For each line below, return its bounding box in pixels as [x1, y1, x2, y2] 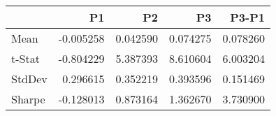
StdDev [11, 71, 48, 87]
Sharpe [11, 91, 45, 107]
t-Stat [11, 50, 40, 66]
